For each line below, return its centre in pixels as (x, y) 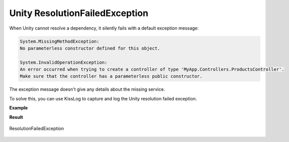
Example (19, 108)
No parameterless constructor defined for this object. (90, 48)
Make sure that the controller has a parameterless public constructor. (111, 76)
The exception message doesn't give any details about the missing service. (87, 89)
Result (16, 117)
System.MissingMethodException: (60, 41)
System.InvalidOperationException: (63, 62)
